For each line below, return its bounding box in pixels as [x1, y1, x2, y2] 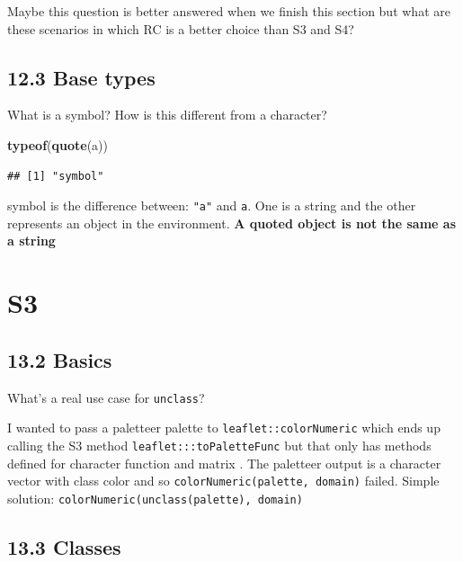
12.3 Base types [7, 63, 156, 91]
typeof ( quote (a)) [7, 135, 108, 154]
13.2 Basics [7, 345, 112, 373]
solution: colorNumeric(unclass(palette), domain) [7, 488, 303, 507]
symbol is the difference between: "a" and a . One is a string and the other [7, 196, 416, 215]
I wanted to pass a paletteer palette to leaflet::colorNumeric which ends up [7, 418, 441, 437]
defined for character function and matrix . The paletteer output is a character [7, 453, 441, 472]
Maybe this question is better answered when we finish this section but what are [7, 2, 450, 20]
